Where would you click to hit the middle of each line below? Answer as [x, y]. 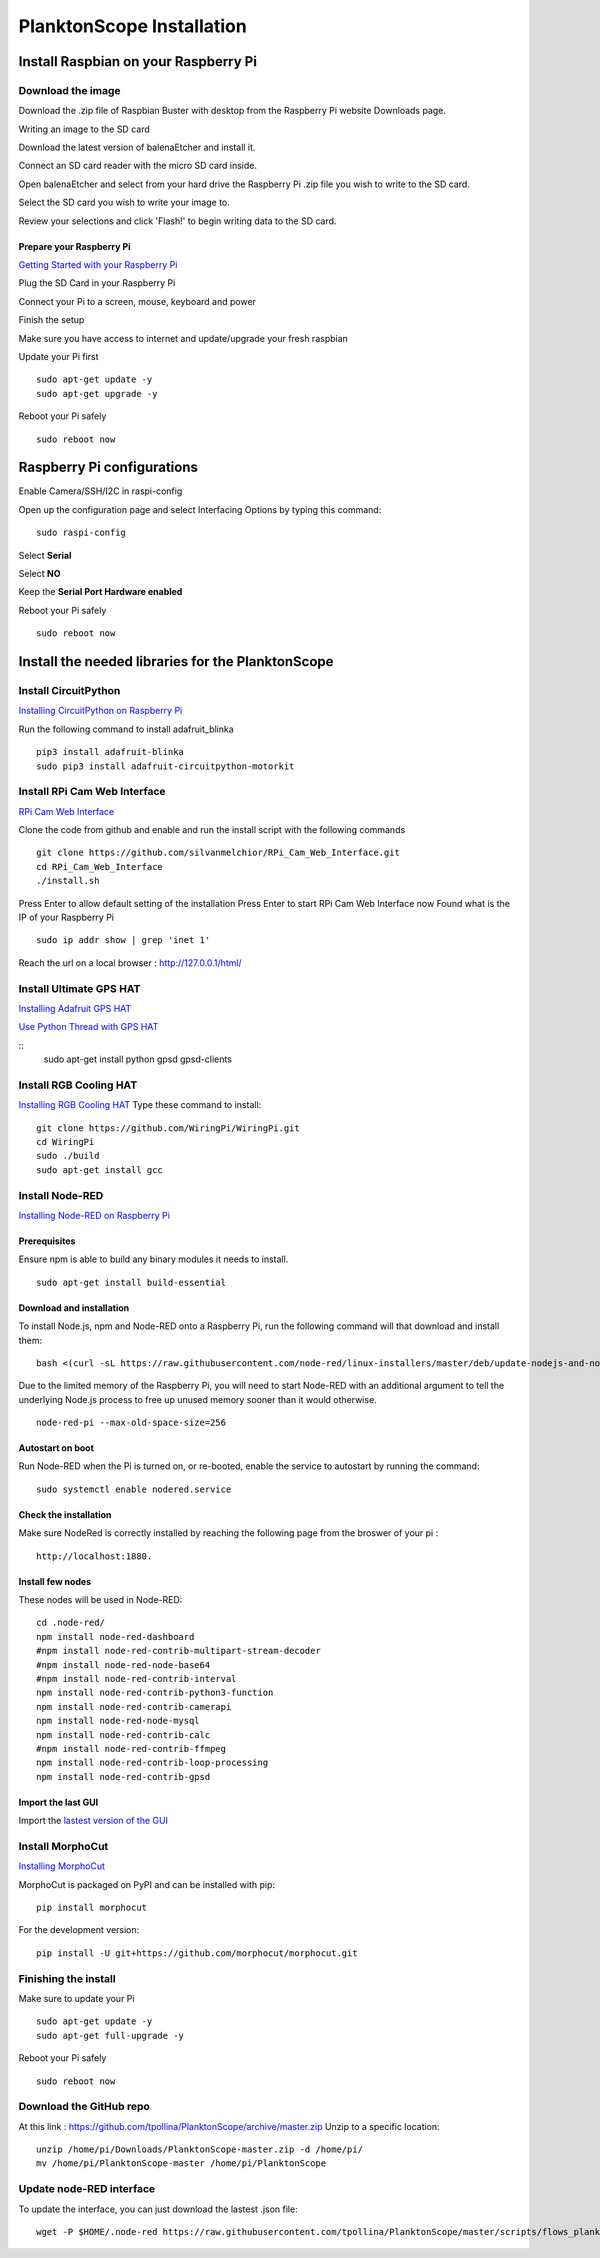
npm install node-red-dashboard [115, 1636]
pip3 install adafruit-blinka [110, 752]
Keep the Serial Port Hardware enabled [100, 592]
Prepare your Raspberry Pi [74, 246]
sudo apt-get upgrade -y [97, 393]
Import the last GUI [58, 1802]
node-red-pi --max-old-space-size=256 [131, 1423]
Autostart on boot [56, 1448]
